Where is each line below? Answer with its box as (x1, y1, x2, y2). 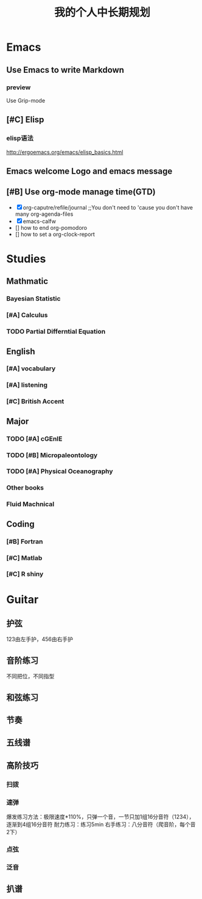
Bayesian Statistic (6, 295, 61, 303)
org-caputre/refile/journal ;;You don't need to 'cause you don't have (23, 204, 193, 211)
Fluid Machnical (6, 500, 55, 508)
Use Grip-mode (6, 97, 46, 104)
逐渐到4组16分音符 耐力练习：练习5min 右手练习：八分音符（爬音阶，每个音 (6, 821, 196, 828)
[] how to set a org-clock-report (15, 230, 96, 238)
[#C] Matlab (6, 554, 43, 562)
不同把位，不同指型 (6, 673, 55, 680)
